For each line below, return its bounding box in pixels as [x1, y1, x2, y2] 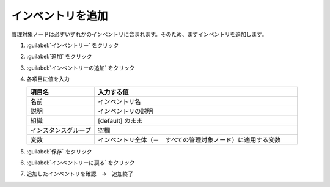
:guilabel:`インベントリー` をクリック [26, 42, 119, 49]
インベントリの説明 [98, 107, 153, 116]
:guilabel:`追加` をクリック [26, 53, 92, 61]
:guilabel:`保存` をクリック [26, 147, 92, 155]
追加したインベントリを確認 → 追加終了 [26, 170, 134, 177]
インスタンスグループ [30, 126, 92, 134]
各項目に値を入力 [26, 75, 70, 82]
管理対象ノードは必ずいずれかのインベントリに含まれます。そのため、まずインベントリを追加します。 [11, 31, 268, 38]
